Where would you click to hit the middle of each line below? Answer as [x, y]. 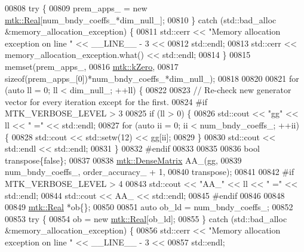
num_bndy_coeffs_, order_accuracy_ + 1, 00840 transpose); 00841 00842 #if [150, 172]
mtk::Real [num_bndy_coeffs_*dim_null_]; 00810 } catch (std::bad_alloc [141, 19]
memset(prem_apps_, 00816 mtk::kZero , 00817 [92, 66]
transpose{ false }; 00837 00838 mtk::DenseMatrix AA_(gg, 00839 [123, 160]
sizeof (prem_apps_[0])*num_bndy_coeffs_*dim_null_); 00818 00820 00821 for [152, 78]
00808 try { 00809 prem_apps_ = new [76, 8]
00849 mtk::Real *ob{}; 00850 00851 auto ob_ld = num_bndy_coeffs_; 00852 [149, 207]
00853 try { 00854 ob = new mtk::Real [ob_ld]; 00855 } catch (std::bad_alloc [146, 218]
